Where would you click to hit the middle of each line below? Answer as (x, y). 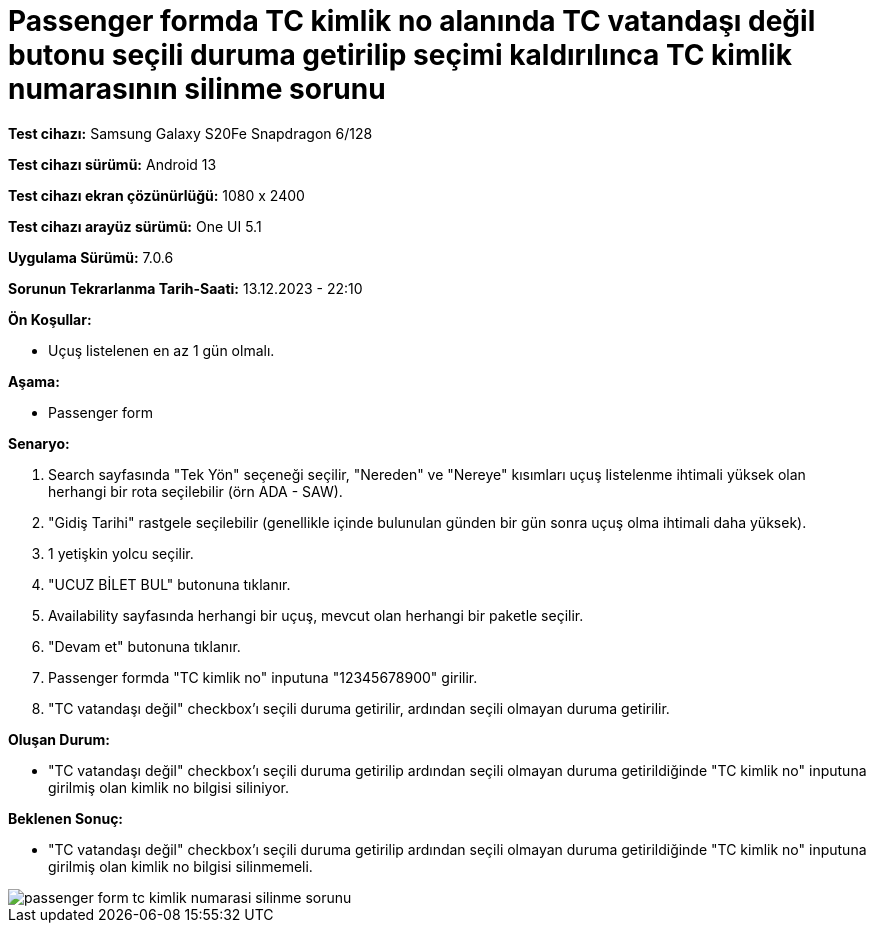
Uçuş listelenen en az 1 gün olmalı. (161, 350)
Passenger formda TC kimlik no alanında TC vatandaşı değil (412, 21)
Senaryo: (39, 443)
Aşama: (34, 381)
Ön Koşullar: (50, 319)
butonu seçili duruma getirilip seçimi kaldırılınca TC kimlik (400, 55)
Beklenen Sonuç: (66, 818)
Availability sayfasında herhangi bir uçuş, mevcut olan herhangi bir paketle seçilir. (316, 615)
